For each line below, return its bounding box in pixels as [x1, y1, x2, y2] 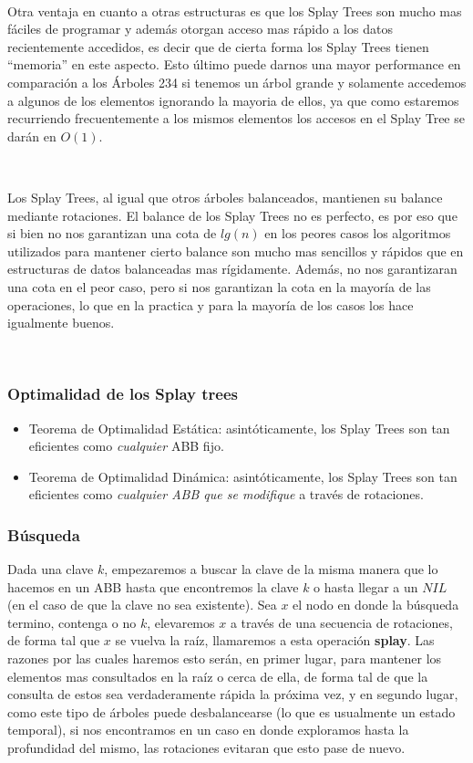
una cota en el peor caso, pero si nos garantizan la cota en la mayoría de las [7, 277, 431, 296]
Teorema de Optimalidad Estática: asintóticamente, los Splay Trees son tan [28, 418, 450, 437]
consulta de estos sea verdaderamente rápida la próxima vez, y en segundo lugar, [7, 685, 458, 704]
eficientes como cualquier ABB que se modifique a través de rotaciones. [28, 485, 424, 504]
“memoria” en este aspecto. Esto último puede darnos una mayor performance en [7, 55, 461, 74]
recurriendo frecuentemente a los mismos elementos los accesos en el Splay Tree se [7, 109, 465, 128]
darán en [7, 126, 57, 145]
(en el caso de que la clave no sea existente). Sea [7, 595, 277, 614]
